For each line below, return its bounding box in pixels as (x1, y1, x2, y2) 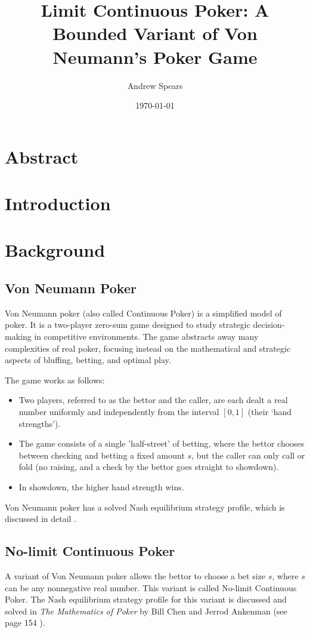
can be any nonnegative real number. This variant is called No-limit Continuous (5, 581, 297, 594)
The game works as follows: (5, 373, 105, 386)
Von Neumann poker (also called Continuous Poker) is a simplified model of (5, 306, 282, 319)
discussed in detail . (5, 512, 77, 525)
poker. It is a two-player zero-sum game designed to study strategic (5, 318, 250, 331)
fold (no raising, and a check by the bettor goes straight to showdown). (18, 460, 279, 473)
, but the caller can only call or (191, 448, 305, 461)
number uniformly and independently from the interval (18, 405, 219, 417)
